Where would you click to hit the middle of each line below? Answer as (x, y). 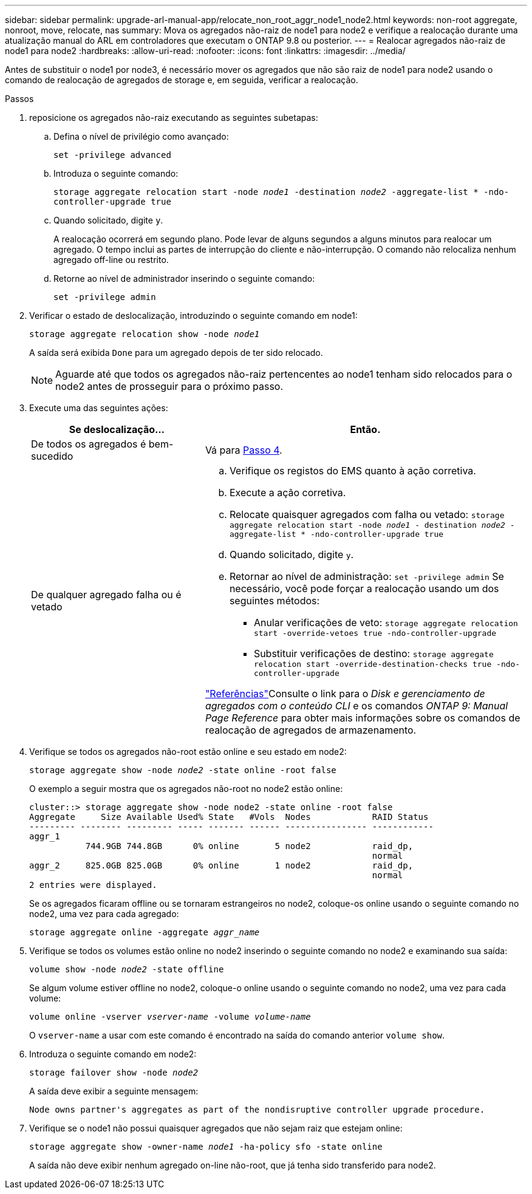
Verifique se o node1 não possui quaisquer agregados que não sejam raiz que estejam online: (216, 1128)
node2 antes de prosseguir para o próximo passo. (169, 386)
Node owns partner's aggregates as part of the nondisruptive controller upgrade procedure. (257, 1110)
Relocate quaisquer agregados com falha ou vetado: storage (367, 514)
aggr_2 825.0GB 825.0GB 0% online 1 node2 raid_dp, (221, 865)
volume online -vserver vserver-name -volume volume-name (170, 1017)
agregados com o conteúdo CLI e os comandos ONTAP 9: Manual (356, 706)
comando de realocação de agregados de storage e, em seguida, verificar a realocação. (182, 80)
